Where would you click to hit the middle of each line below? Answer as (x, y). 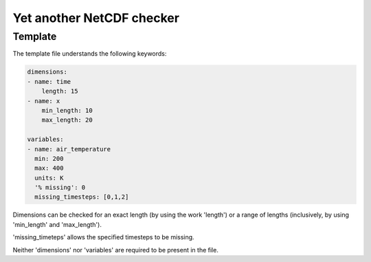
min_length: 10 (67, 110)
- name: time (49, 81)
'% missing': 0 (60, 188)
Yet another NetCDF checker (96, 18)
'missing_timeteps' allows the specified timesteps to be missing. (104, 237)
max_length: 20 (67, 120)
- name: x (44, 101)
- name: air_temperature (69, 149)
